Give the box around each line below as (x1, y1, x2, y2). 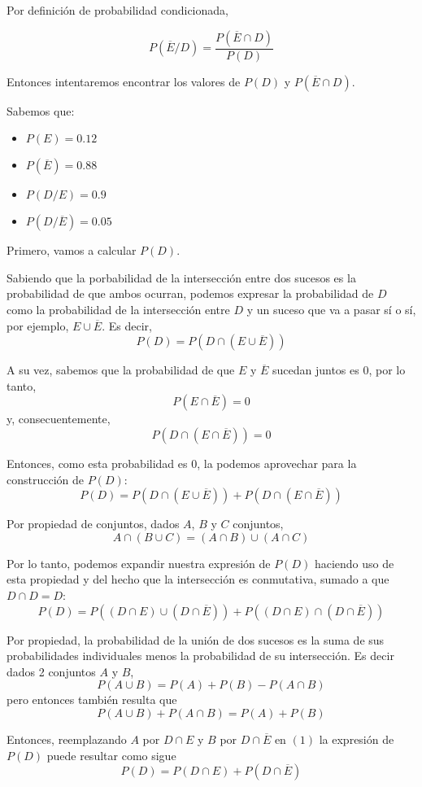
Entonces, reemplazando (7, 730, 127, 747)
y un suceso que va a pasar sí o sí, (246, 301, 416, 317)
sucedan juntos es (272, 361, 359, 378)
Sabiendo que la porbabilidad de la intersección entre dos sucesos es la (7, 269, 356, 286)
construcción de (7, 470, 85, 488)
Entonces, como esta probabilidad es (7, 454, 188, 471)
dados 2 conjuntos (7, 662, 96, 680)
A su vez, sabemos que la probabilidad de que (7, 361, 235, 378)
